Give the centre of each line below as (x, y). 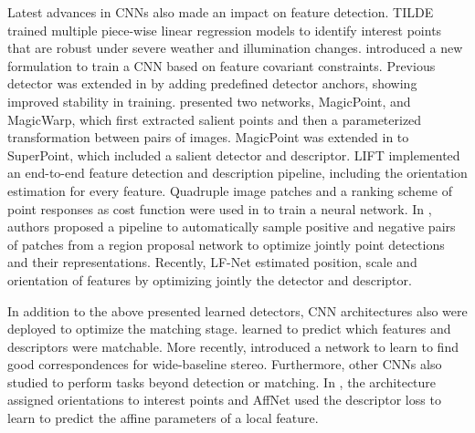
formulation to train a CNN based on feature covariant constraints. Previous (222, 65)
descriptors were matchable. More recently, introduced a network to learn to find (233, 346)
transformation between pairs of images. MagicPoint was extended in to (208, 137)
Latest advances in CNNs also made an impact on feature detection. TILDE (221, 12)
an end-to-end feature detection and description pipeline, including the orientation (237, 173)
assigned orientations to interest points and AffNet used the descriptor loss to (224, 400)
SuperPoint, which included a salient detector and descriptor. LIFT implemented (234, 155)
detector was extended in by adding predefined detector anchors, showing (212, 83)
